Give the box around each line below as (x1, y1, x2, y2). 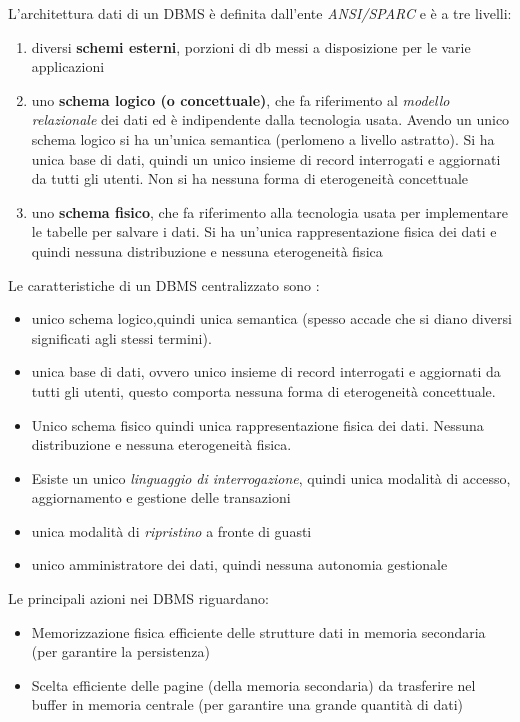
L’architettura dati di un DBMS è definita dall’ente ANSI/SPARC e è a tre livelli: (8, 3, 512, 23)
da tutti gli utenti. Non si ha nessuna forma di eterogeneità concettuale (31, 168, 469, 189)
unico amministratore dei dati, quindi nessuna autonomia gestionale (31, 554, 448, 575)
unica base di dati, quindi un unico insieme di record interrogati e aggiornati (31, 148, 501, 169)
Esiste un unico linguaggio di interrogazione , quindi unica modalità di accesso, (31, 467, 511, 488)
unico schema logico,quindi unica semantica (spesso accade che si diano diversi (31, 308, 512, 329)
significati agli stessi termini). (31, 327, 212, 348)
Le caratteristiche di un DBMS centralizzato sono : (8, 274, 320, 295)
